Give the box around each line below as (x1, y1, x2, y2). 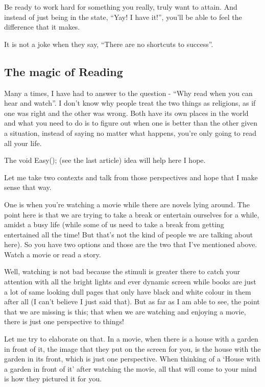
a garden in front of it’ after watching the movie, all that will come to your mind (4, 363, 257, 374)
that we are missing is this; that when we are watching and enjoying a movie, (4, 306, 246, 317)
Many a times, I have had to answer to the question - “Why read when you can (4, 87, 253, 98)
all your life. (4, 137, 42, 148)
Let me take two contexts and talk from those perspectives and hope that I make (4, 172, 258, 182)
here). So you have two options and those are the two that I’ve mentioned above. (4, 239, 257, 250)
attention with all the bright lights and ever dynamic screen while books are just (4, 276, 256, 287)
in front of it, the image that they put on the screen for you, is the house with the (4, 343, 261, 354)
